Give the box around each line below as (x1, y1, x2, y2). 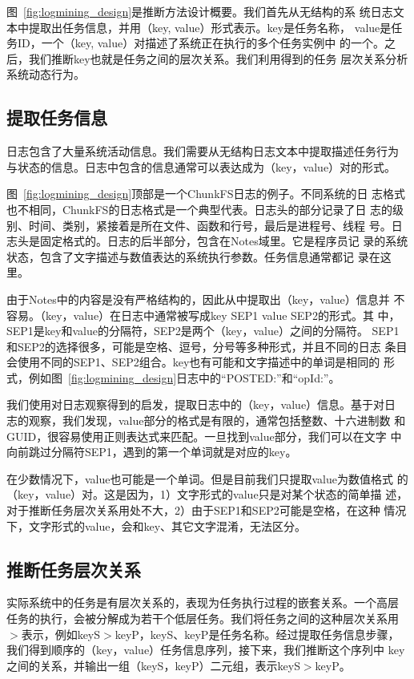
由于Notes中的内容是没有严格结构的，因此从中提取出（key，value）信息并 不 (6, 290, 405, 307)
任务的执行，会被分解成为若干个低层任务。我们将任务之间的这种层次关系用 (6, 610, 399, 627)
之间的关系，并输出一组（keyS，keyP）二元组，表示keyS (6, 657, 300, 673)
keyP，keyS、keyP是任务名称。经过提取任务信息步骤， (115, 625, 400, 642)
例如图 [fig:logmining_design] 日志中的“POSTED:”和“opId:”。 (28, 369, 340, 386)
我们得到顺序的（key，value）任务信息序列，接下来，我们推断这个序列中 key (6, 641, 405, 658)
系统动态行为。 (6, 66, 85, 83)
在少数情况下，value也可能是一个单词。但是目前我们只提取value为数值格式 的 (6, 470, 408, 487)
